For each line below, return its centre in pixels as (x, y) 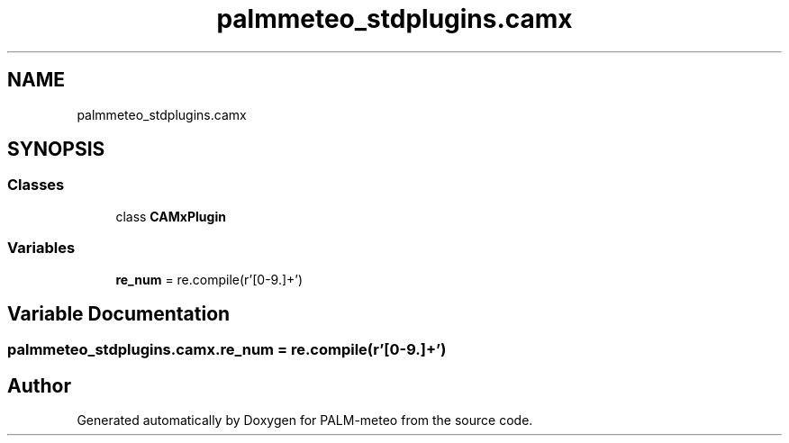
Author (39, 385)
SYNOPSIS (56, 149)
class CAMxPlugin (171, 216)
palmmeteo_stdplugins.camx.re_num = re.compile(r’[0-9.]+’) (227, 350)
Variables (41, 248)
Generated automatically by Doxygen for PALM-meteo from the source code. (305, 420)
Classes (36, 185)
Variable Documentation (119, 313)
